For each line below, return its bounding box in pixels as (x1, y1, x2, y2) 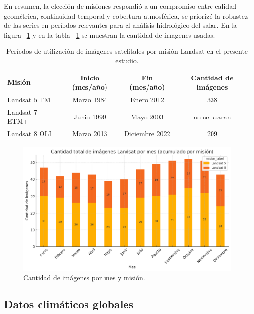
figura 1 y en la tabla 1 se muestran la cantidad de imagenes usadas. (4, 29, 215, 39)
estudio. (115, 55, 139, 65)
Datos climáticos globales (4, 296, 134, 312)
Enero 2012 (130, 95, 164, 104)
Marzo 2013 (72, 128, 107, 138)
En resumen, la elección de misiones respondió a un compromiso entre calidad (4, 1, 236, 11)
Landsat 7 (7, 106, 37, 117)
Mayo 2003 (131, 111, 164, 121)
